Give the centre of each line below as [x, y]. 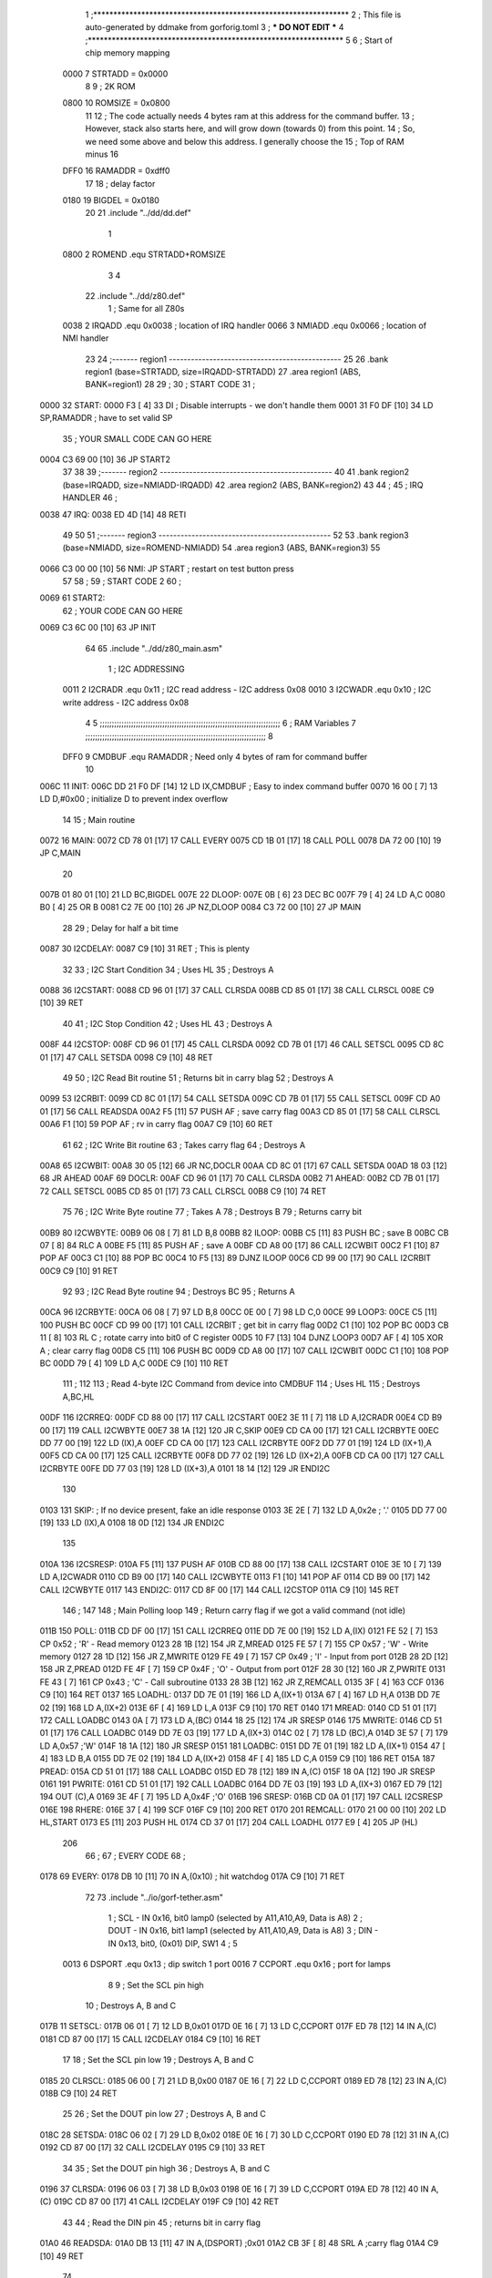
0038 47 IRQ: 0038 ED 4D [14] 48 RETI [113, 514]
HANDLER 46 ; [90, 498]
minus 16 [102, 154]
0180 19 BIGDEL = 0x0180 [111, 200]
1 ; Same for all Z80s [146, 309]
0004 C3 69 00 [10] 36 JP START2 [105, 459]
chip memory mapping [128, 53]
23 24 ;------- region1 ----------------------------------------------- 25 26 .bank [237, 359]
